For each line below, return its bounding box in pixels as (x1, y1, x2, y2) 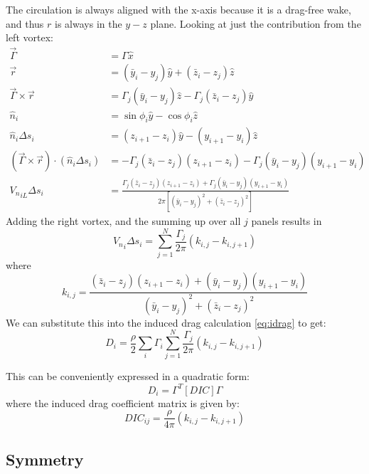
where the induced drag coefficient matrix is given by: (6, 395, 240, 410)
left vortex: (6, 30, 53, 45)
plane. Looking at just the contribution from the (150, 16, 361, 31)
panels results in (251, 214, 322, 228)
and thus (6, 16, 44, 31)
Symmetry (6, 448, 84, 470)
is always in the (55, 16, 122, 31)
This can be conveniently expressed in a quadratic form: (6, 369, 250, 384)
